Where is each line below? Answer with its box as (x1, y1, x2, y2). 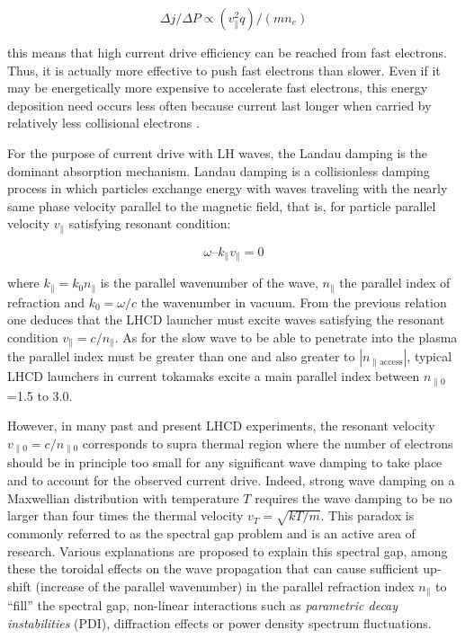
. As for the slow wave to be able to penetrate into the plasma (114, 327, 458, 346)
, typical (407, 347, 452, 366)
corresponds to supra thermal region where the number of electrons (82, 433, 453, 452)
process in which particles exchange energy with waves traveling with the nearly (7, 179, 448, 198)
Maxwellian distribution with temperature (7, 488, 239, 507)
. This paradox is (320, 506, 415, 525)
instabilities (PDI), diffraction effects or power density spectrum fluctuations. (7, 613, 432, 632)
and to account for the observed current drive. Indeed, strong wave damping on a (7, 471, 455, 490)
